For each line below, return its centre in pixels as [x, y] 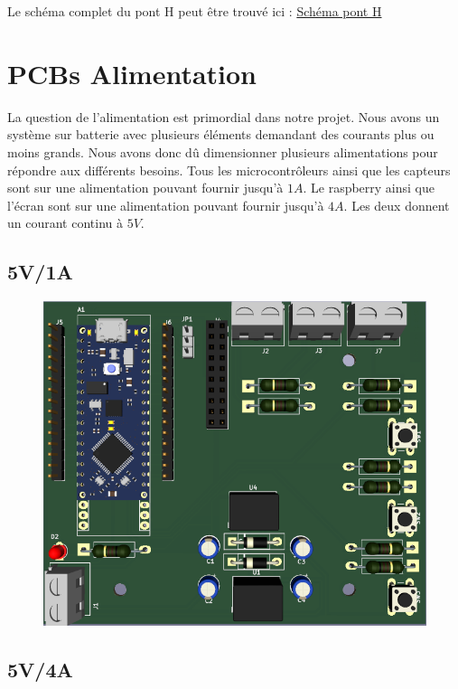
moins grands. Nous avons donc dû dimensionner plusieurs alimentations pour [223, 151]
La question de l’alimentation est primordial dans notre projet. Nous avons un [224, 116]
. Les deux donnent [397, 205]
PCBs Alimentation [132, 73]
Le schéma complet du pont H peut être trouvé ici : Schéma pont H [195, 11]
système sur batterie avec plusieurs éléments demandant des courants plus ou [221, 134]
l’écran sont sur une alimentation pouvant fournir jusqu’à [166, 205]
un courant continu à [65, 223]
